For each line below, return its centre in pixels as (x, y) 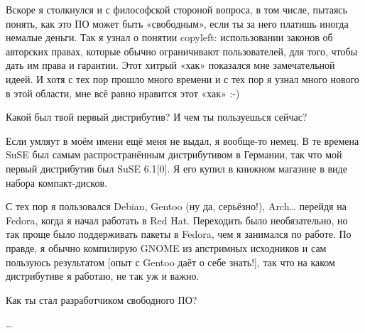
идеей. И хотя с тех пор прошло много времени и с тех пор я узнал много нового (182, 78)
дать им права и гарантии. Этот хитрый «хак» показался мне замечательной (170, 65)
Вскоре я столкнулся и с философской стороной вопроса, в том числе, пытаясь (176, 9)
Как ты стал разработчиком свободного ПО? (102, 299)
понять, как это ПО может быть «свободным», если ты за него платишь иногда (177, 23)
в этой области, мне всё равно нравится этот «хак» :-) (123, 93)
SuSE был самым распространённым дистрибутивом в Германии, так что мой (174, 154)
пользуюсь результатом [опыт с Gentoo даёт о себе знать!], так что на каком (170, 262)
